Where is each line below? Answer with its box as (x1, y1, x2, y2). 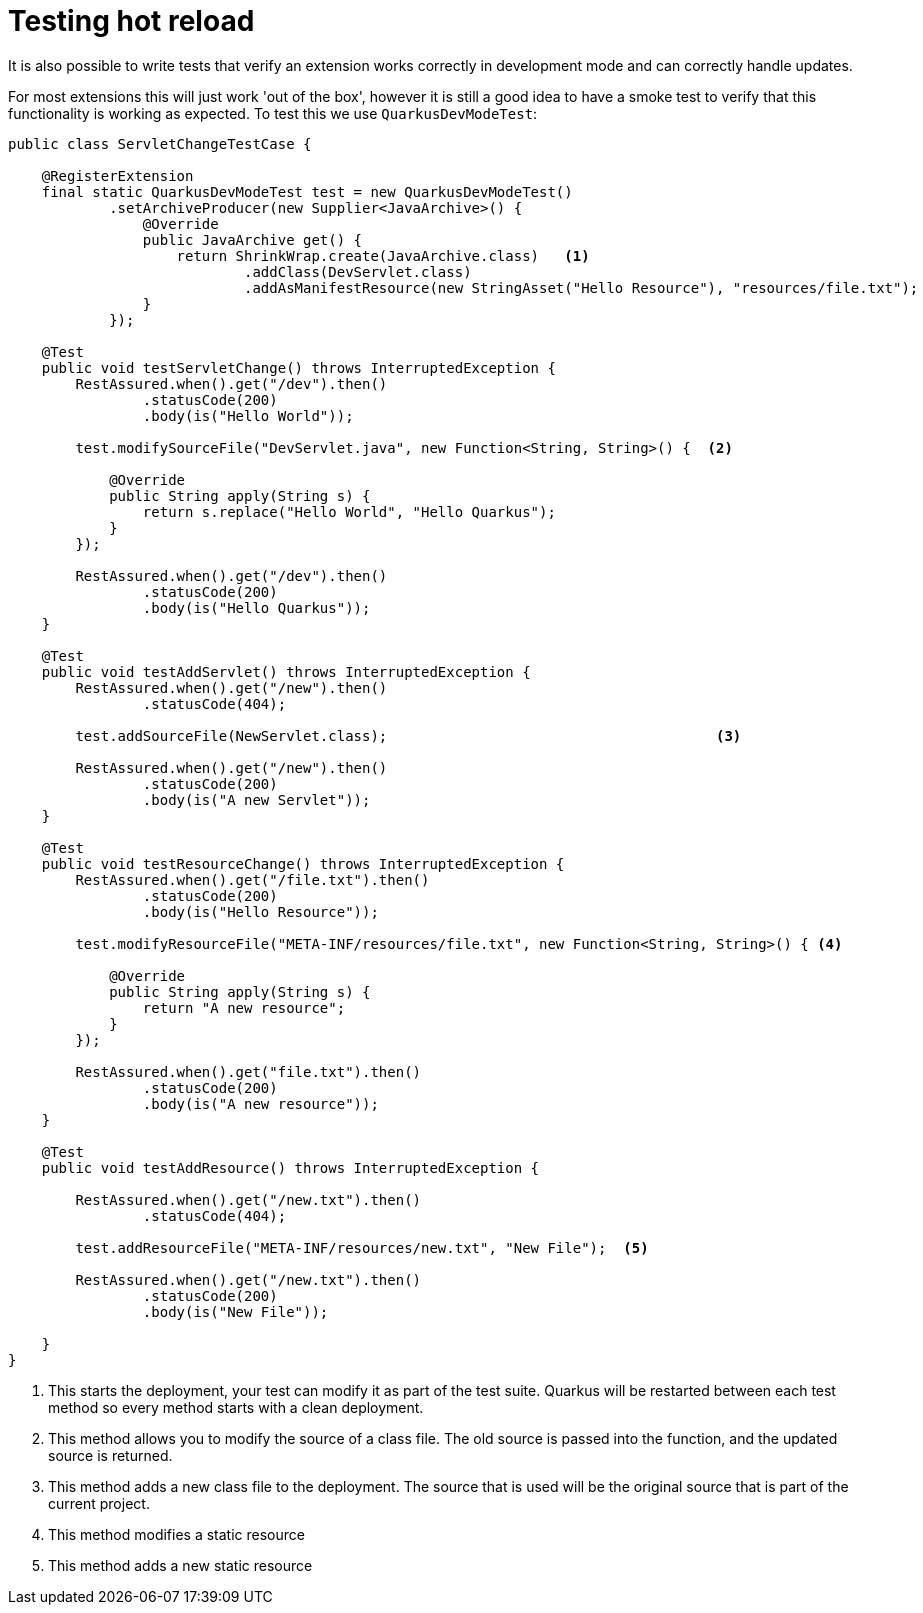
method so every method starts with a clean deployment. (48, 1398, 424, 1416)
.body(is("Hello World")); (142, 407, 354, 424)
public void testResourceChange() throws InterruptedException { (41, 855, 565, 872)
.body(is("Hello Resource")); (142, 903, 379, 920)
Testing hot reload (8, 4, 255, 38)
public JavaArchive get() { (142, 231, 363, 248)
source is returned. (48, 1446, 173, 1464)
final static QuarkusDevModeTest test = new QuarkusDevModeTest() (41, 183, 573, 200)
